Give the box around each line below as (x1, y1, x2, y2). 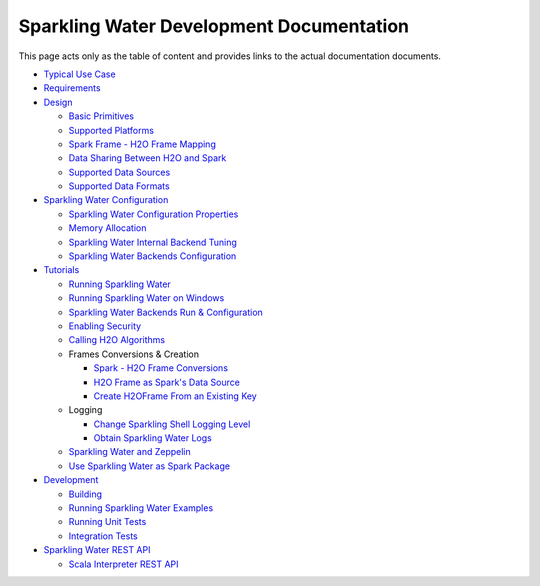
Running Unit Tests (68, 516, 147, 528)
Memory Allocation (68, 222, 147, 234)
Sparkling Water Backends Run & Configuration (68, 306, 264, 318)
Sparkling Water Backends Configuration (68, 250, 237, 262)
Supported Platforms (68, 124, 155, 136)
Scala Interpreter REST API (68, 558, 179, 570)
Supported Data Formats (68, 180, 170, 192)
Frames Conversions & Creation (68, 348, 200, 360)
